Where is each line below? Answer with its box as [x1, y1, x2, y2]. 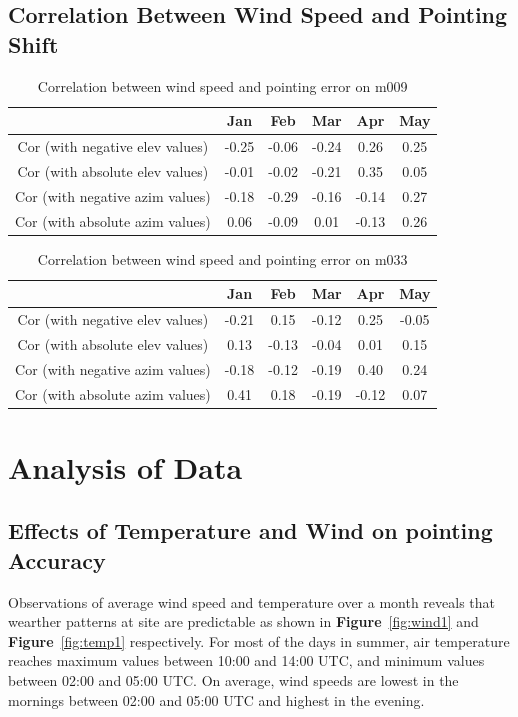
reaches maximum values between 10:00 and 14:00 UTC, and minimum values [8, 650, 485, 671]
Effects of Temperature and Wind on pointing [8, 515, 493, 546]
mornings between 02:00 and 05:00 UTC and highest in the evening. [8, 689, 425, 710]
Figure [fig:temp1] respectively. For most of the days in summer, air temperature [8, 630, 510, 651]
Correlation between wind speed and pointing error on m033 [37, 248, 408, 269]
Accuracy [8, 544, 106, 575]
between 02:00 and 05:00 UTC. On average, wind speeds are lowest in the [8, 670, 459, 691]
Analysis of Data [8, 446, 243, 487]
